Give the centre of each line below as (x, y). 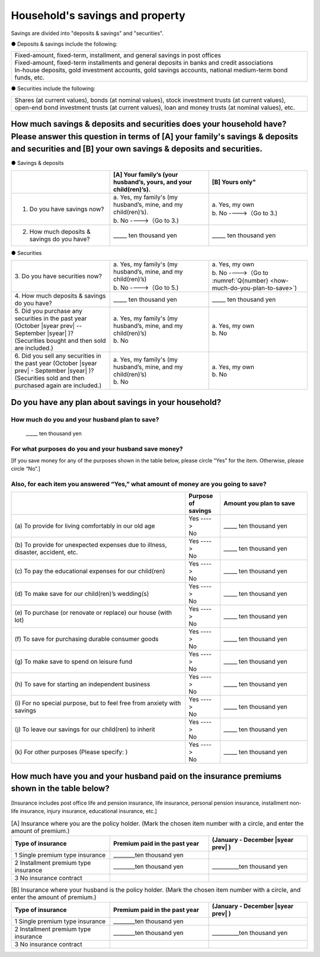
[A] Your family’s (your (146, 174)
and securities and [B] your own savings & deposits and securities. (137, 149)
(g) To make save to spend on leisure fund (73, 662)
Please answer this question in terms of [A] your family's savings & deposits (155, 136)
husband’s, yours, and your (153, 182)
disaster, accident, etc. (46, 553)
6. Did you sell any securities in (58, 356)
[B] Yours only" (234, 182)
